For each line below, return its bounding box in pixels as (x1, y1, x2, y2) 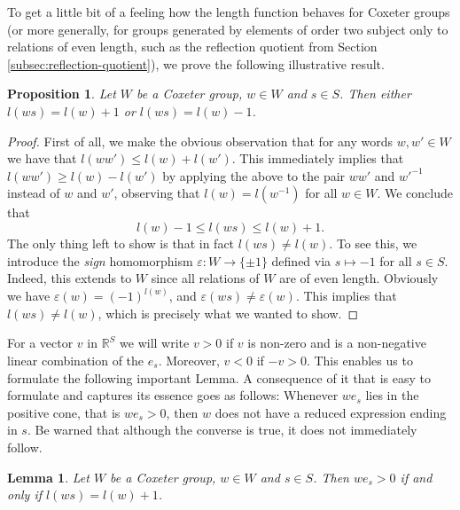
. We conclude (377, 184, 454, 202)
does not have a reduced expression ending (214, 403, 447, 421)
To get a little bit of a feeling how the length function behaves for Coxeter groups (7, 3, 450, 20)
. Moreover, (158, 350, 220, 369)
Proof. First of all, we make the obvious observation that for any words (7, 131, 393, 150)
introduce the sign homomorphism (7, 251, 193, 270)
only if (7, 485, 43, 504)
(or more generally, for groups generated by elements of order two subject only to (7, 20, 448, 38)
